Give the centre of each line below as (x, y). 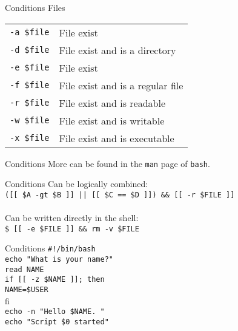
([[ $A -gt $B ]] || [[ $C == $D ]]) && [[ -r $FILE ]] (120, 195)
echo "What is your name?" (59, 259)
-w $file (30, 121)
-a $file (30, 32)
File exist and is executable (117, 138)
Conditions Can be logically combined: (77, 184)
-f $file (30, 85)
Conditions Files (35, 7)
